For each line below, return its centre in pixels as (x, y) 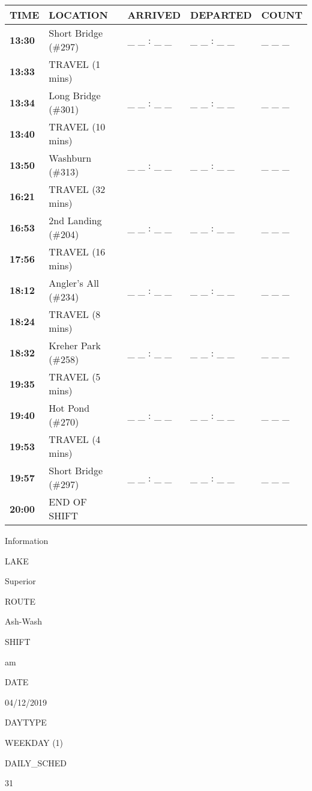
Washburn (70, 158)
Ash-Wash (23, 621)
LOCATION (78, 15)
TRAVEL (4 (75, 439)
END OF (68, 502)
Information (27, 540)
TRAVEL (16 (77, 252)
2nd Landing (75, 220)
